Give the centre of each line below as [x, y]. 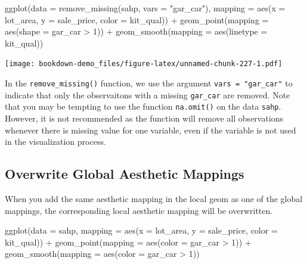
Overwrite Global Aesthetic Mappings [125, 174]
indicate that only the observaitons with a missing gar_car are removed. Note [148, 94]
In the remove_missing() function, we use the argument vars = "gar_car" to [149, 83]
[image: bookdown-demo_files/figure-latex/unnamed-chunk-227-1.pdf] [144, 64]
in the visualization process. [55, 142]
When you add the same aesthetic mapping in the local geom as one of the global [154, 198]
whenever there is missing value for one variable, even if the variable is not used [151, 130]
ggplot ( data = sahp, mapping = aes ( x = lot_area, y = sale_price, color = [141, 230]
